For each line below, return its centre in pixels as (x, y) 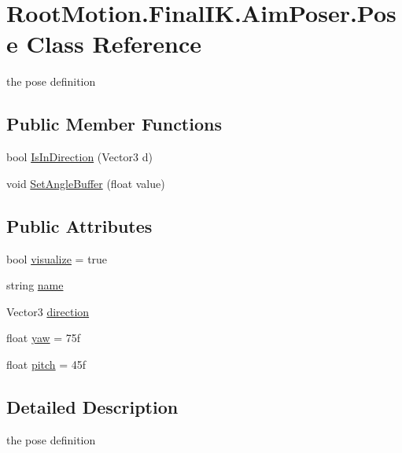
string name (35, 285)
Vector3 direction (48, 311)
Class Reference (114, 44)
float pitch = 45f (46, 364)
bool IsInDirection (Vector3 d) (79, 157)
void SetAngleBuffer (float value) (86, 183)
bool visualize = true (57, 258)
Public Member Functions (114, 124)
